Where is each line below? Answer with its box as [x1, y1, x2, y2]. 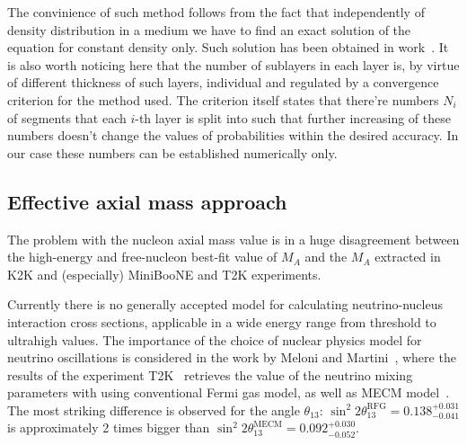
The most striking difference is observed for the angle [7, 400, 300, 419]
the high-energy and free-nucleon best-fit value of [7, 247, 278, 266]
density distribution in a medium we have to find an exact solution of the [7, 20, 411, 39]
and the [304, 247, 348, 266]
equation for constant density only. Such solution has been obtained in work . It [7, 38, 449, 57]
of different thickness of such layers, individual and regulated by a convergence [7, 73, 439, 92]
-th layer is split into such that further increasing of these [135, 108, 451, 127]
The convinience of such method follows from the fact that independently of [7, 3, 425, 21]
